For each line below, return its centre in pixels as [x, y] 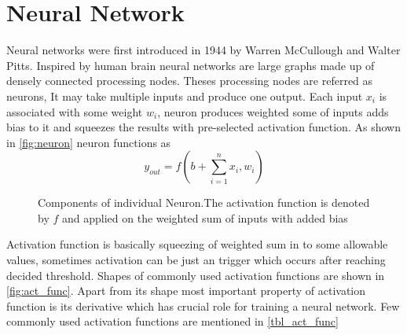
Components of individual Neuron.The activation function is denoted [204, 202]
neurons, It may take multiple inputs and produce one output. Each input [185, 96]
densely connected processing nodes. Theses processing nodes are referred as [190, 81]
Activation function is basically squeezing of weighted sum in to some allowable [197, 244]
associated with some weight [75, 111]
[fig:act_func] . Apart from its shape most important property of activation [186, 291]
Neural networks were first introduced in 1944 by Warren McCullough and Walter [203, 50]
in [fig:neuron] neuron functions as [89, 142]
